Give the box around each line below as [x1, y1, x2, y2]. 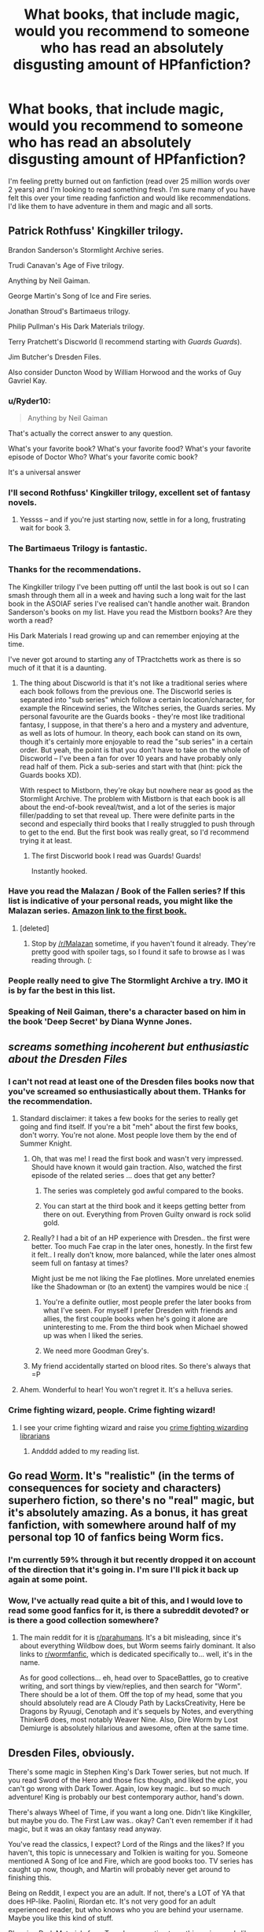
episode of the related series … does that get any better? [31, 1171, 216, 1180]
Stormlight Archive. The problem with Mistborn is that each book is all [19, 793, 246, 803]
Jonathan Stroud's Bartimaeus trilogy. [8, 306, 131, 316]
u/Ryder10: [8, 396, 51, 407]
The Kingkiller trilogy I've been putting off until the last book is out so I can [8, 581, 249, 592]
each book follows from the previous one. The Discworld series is [19, 686, 233, 696]
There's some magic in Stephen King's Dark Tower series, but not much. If [8, 1767, 249, 1777]
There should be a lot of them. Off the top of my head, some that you [19, 1690, 243, 1700]
